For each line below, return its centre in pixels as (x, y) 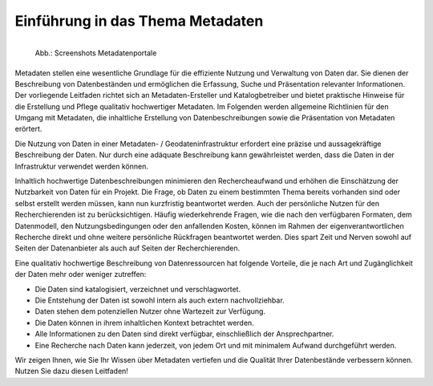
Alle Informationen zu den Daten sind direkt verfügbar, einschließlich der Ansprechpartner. (184, 334)
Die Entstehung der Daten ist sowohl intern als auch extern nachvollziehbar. (160, 300)
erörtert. (28, 129)
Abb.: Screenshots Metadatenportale (96, 53)
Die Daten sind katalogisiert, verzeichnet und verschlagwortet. (138, 289)
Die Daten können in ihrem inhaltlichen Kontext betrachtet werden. (144, 323)
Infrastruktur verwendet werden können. (81, 166)
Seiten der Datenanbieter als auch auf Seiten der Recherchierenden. (127, 248)
